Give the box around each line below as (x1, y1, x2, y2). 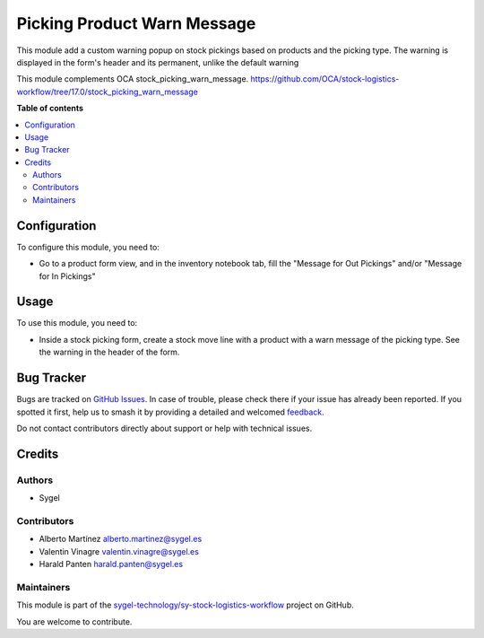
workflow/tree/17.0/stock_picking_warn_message (16, 86, 199, 97)
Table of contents (16, 103, 84, 114)
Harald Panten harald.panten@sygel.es (39, 558, 184, 569)
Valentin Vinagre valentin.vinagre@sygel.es (39, 546, 199, 556)
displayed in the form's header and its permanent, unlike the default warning (16, 57, 299, 67)
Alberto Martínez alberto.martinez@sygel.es (39, 534, 203, 545)
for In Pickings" (39, 270, 96, 282)
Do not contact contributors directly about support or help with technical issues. (16, 423, 313, 433)
